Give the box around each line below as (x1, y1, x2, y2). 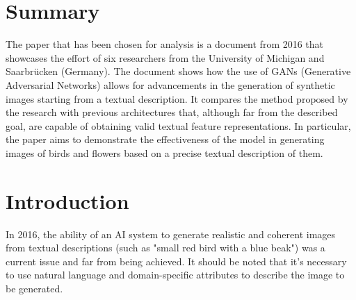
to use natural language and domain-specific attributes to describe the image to (6, 267, 345, 282)
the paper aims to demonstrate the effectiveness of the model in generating (6, 132, 325, 147)
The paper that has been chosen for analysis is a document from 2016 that (6, 37, 324, 51)
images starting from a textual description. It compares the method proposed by (6, 91, 348, 106)
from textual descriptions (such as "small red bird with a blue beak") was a (6, 240, 325, 255)
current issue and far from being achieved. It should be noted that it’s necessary (6, 253, 347, 268)
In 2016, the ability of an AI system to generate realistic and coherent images (6, 226, 336, 241)
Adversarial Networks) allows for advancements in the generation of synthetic (6, 77, 335, 92)
